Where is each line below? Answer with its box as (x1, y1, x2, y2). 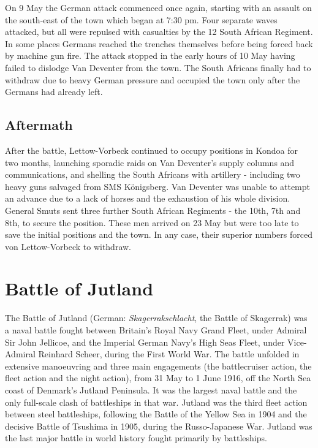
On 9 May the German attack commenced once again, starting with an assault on (5, 1, 312, 13)
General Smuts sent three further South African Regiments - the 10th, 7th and (5, 203, 301, 216)
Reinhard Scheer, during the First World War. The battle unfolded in (38, 347, 300, 360)
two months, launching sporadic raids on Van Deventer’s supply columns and (5, 156, 295, 169)
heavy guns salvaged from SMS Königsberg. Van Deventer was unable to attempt (5, 180, 311, 192)
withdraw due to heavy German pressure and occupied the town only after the (5, 73, 300, 86)
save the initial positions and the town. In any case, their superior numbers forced (5, 228, 312, 241)
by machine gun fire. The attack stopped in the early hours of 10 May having (5, 49, 295, 62)
